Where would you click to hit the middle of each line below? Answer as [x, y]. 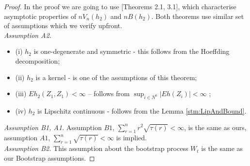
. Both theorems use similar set [198, 16]
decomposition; [38, 60]
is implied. [131, 138]
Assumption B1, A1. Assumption [53, 127]
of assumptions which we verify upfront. [63, 25]
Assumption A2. [28, 35]
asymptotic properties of [40, 16]
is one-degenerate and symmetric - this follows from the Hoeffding [132, 51]
